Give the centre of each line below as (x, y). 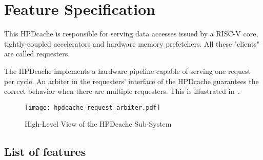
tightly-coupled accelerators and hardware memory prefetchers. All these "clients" (132, 43)
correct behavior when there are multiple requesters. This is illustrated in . (122, 91)
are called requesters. (37, 54)
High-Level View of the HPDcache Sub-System (98, 124)
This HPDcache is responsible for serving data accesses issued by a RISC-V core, (131, 34)
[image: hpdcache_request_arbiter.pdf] (93, 107)
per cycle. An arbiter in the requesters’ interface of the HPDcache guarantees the (131, 81)
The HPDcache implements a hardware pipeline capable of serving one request (128, 71)
